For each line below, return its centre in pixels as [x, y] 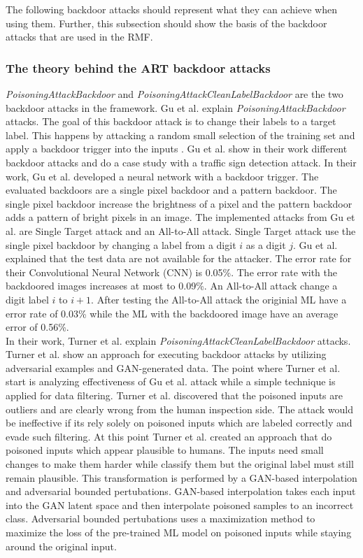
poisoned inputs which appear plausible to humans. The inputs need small [165, 450]
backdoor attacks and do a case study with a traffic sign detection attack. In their [181, 162]
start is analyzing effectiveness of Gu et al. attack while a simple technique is [171, 381]
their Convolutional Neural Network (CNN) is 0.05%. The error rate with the [172, 272]
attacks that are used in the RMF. [79, 37]
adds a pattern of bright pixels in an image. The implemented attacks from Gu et [180, 217]
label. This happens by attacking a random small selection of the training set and [180, 135]
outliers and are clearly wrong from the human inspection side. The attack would [180, 409]
